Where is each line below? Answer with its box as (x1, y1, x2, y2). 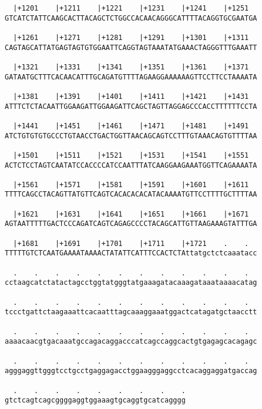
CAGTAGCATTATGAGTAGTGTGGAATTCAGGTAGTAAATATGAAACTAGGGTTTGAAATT (5, 43, 257, 52)
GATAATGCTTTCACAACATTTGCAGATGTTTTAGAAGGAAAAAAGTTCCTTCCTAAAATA (5, 72, 257, 81)
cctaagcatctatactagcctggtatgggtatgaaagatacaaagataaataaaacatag (5, 278, 257, 287)
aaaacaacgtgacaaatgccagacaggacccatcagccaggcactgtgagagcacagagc (5, 337, 257, 346)
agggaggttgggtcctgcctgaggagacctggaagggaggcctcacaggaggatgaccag (5, 367, 257, 375)
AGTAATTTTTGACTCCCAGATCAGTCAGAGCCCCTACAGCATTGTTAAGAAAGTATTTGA (5, 220, 257, 228)
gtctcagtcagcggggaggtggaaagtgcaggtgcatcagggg (5, 396, 186, 405)
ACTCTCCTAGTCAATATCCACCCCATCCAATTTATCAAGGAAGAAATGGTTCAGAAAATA (5, 161, 257, 169)
